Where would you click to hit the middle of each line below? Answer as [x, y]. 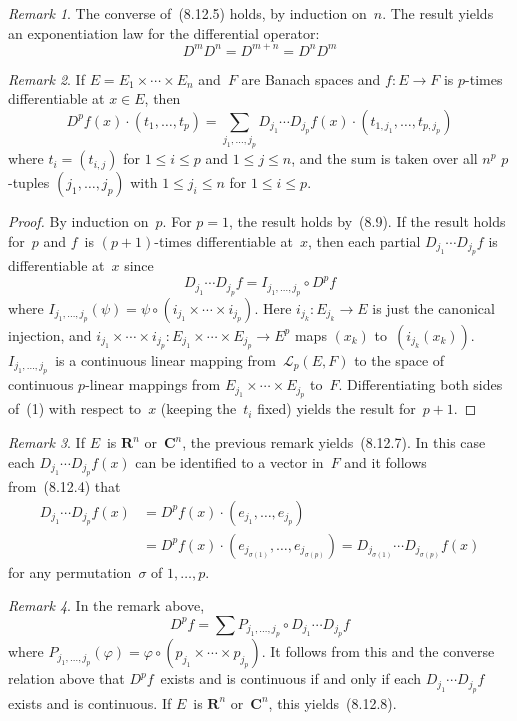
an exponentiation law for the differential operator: [164, 32]
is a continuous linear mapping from [165, 359]
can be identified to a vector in [229, 461]
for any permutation [70, 571]
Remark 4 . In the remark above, [106, 605]
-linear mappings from [153, 384]
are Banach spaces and [311, 78]
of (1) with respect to [75, 408]
